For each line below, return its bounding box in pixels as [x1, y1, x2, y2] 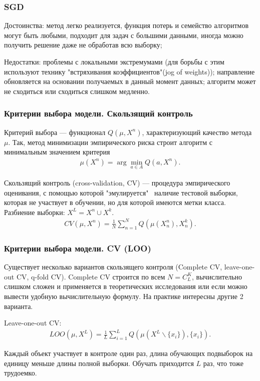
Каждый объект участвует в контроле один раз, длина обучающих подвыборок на [4, 348, 253, 358]
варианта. [4, 300, 33, 311]
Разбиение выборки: [4, 206, 65, 217]
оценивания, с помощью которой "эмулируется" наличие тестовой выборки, [4, 187, 238, 197]
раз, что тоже [203, 357, 243, 368]
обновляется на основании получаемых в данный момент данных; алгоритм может [4, 76, 256, 86]
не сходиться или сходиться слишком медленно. [4, 85, 150, 96]
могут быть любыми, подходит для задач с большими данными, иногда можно [4, 29, 243, 40]
